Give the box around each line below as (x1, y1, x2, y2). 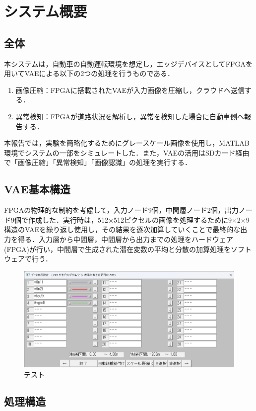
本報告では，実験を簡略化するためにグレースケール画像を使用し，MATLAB (4, 138, 250, 148)
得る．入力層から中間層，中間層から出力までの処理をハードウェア (17, 234, 233, 244)
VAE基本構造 (4, 181, 70, 197)
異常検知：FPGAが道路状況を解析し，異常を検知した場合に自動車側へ (15, 111, 244, 121)
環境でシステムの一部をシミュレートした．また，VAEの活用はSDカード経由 (4, 147, 250, 158)
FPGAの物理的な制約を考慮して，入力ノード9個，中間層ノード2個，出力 (4, 205, 239, 215)
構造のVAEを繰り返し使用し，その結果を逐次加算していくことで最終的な (4, 224, 241, 235)
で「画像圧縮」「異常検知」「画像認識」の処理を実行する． (4, 157, 192, 167)
